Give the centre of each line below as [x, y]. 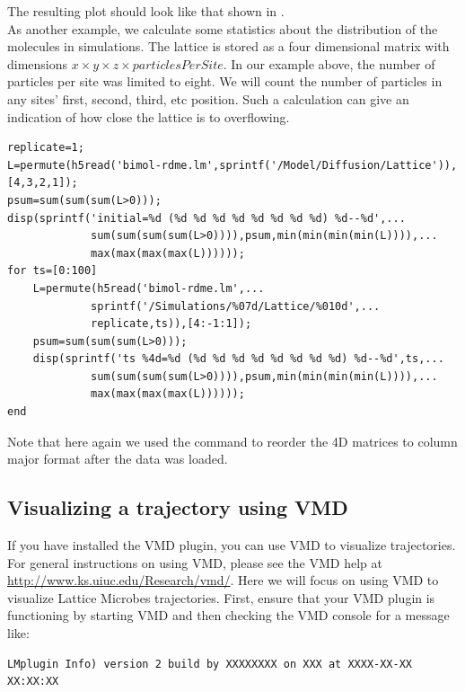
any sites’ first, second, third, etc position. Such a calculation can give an [208, 98]
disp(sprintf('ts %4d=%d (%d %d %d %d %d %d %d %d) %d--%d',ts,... [238, 359]
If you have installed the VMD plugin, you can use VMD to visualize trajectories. [232, 545]
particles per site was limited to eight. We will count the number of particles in [225, 81]
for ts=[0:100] [53, 271]
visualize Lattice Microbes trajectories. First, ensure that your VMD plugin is [221, 597]
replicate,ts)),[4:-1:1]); [171, 324]
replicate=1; [46, 148]
